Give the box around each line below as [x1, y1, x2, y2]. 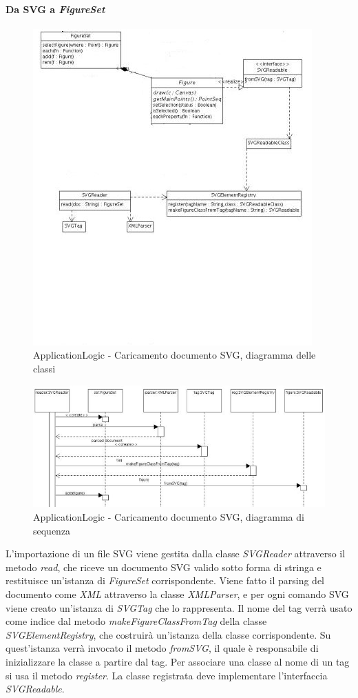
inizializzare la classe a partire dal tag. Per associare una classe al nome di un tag [6, 654, 350, 668]
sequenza [33, 523, 71, 537]
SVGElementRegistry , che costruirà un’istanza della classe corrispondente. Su [6, 627, 331, 641]
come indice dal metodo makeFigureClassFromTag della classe [6, 614, 267, 628]
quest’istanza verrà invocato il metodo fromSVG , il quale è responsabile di [6, 641, 319, 655]
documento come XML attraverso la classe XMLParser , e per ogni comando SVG [6, 586, 349, 601]
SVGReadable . [6, 681, 65, 696]
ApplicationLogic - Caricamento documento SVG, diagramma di [33, 510, 304, 523]
